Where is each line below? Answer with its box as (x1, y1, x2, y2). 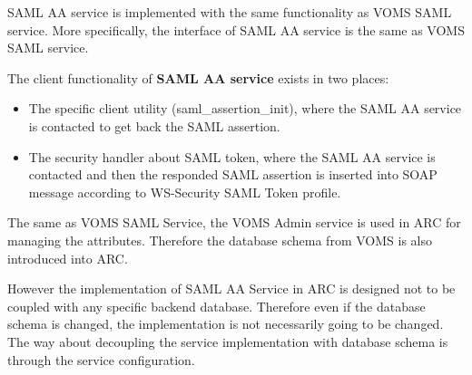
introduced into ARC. (7, 248, 128, 267)
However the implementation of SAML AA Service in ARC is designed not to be (7, 279, 456, 298)
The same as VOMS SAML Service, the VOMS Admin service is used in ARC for (7, 213, 461, 232)
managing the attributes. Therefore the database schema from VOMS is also (7, 230, 432, 249)
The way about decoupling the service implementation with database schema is (7, 332, 448, 351)
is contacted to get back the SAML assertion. (28, 116, 280, 135)
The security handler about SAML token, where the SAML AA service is (28, 147, 436, 166)
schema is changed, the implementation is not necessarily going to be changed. (7, 314, 444, 333)
